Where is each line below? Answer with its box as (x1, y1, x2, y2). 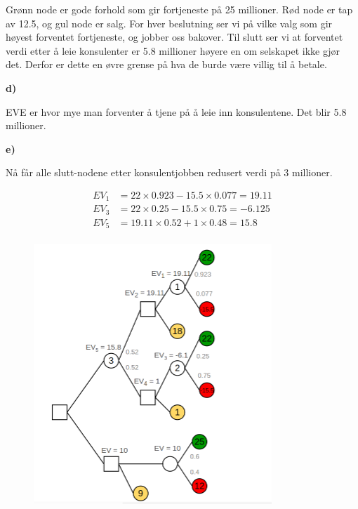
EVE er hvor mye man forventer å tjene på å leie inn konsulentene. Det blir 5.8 (6, 104, 347, 119)
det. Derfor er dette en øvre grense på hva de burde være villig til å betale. (6, 57, 327, 72)
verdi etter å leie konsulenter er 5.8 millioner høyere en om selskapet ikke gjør (6, 43, 340, 58)
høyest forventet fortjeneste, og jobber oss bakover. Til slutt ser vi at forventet (6, 29, 343, 44)
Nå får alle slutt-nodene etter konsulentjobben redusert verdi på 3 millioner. (6, 165, 333, 180)
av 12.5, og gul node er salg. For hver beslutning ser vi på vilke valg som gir (6, 15, 333, 30)
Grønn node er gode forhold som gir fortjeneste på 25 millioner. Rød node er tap (6, 2, 353, 16)
